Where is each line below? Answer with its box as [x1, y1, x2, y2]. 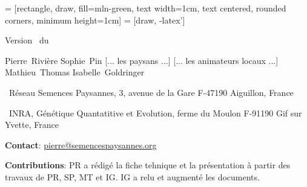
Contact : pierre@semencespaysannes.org [5, 138, 157, 151]
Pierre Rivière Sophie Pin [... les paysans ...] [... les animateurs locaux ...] [5, 54, 279, 66]
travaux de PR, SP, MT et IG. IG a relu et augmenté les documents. [5, 170, 260, 183]
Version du [5, 34, 49, 46]
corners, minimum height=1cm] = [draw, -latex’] [5, 13, 185, 26]
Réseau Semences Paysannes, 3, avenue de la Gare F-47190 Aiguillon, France [8, 86, 294, 98]
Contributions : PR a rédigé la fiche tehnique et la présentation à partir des [5, 159, 291, 171]
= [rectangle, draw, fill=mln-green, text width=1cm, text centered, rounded [5, 2, 286, 14]
